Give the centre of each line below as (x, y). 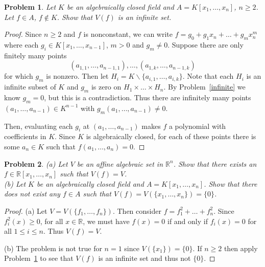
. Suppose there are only (206, 44)
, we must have (106, 221)
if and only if (187, 221)
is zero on (106, 87)
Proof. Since (23, 34)
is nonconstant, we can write (128, 34)
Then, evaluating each (39, 126)
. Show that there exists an (215, 163)
